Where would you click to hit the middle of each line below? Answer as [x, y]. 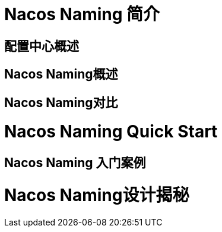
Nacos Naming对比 [61, 102]
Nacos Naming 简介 [82, 14]
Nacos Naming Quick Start [111, 132]
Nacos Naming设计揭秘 [97, 195]
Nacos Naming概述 [61, 74]
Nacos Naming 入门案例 [75, 163]
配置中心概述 [42, 46]
